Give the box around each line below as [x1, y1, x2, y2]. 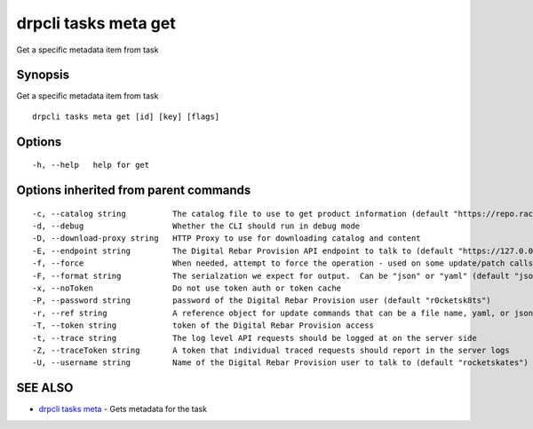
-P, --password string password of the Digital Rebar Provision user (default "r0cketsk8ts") [32, 296, 492, 306]
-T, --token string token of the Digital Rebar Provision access [32, 321, 375, 330]
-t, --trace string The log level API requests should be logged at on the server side [32, 333, 477, 343]
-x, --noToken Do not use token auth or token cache [32, 283, 342, 293]
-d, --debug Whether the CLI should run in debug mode [32, 221, 361, 231]
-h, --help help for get [32, 160, 150, 171]
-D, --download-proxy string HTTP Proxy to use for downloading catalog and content [32, 234, 421, 243]
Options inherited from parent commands [16, 183, 251, 198]
